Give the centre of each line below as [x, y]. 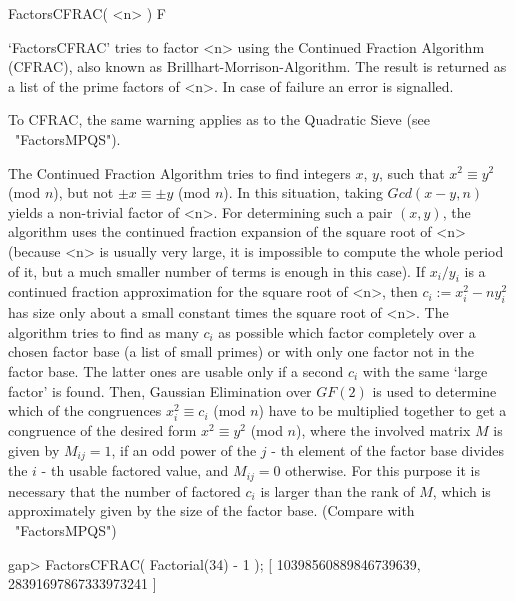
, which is [461, 490]
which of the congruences [85, 410]
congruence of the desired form [102, 430]
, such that [411, 172]
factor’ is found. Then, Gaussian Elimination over [160, 390]
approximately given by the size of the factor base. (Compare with [211, 510]
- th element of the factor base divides [388, 449]
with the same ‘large [425, 370]
